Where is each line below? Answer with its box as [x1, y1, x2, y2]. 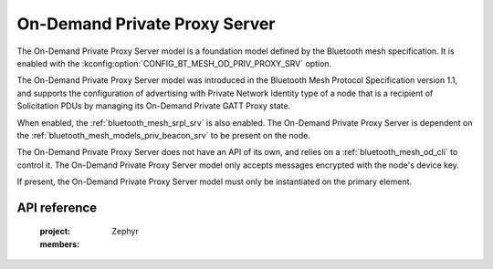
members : [39, 238, 80, 250]
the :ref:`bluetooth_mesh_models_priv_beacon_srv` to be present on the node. [16, 129, 310, 140]
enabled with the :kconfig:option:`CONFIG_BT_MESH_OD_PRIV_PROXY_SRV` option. [16, 57, 332, 68]
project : [39, 226, 70, 237]
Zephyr [111, 226, 139, 237]
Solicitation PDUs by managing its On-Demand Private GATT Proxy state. [16, 100, 291, 111]
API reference [16, 200, 98, 215]
